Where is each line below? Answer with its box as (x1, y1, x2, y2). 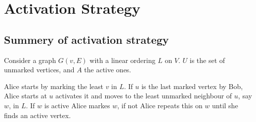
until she (212, 100, 238, 110)
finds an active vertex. (4, 110, 71, 120)
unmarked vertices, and (4, 64, 75, 75)
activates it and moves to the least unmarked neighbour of (55, 91, 232, 101)
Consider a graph (4, 55, 56, 65)
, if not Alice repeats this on (117, 100, 203, 110)
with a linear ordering (89, 55, 156, 65)
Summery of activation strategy (4, 31, 169, 47)
